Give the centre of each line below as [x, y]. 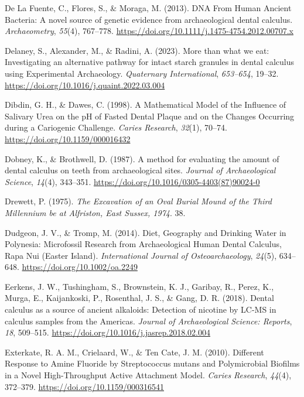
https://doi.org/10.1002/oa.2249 [80, 267]
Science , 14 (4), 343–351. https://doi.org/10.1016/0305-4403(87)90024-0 [132, 181]
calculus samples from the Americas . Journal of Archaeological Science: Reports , [148, 321]
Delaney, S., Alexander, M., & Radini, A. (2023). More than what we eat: [137, 50]
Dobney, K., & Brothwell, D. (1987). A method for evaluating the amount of [142, 158]
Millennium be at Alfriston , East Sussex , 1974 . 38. [95, 212]
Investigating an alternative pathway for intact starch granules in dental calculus [149, 62]
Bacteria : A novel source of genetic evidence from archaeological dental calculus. [149, 19]
